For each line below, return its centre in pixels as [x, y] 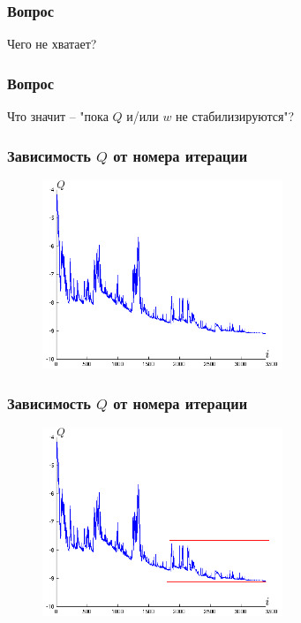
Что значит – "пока [58, 116]
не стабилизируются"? [235, 116]
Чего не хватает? [52, 44]
